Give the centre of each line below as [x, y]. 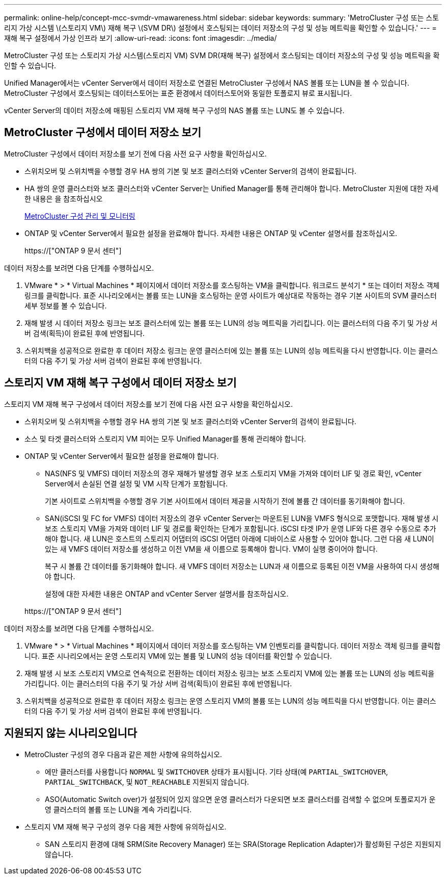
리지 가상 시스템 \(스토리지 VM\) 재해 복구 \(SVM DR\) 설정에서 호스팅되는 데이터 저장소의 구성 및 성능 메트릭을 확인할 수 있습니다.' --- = [220, 28]
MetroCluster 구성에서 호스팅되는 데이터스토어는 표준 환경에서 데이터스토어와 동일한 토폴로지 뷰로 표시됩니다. [178, 93]
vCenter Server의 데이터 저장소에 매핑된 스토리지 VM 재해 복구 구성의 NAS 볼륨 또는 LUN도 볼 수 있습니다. [174, 110]
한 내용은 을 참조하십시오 [64, 198]
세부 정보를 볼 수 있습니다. [66, 305]
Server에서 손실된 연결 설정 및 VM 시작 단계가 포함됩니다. [136, 483]
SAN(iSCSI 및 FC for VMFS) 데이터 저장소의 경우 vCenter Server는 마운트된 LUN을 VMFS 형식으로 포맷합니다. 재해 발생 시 [242, 518]
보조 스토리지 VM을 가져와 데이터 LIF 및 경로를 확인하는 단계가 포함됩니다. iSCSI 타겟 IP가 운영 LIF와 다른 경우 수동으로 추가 [241, 528]
